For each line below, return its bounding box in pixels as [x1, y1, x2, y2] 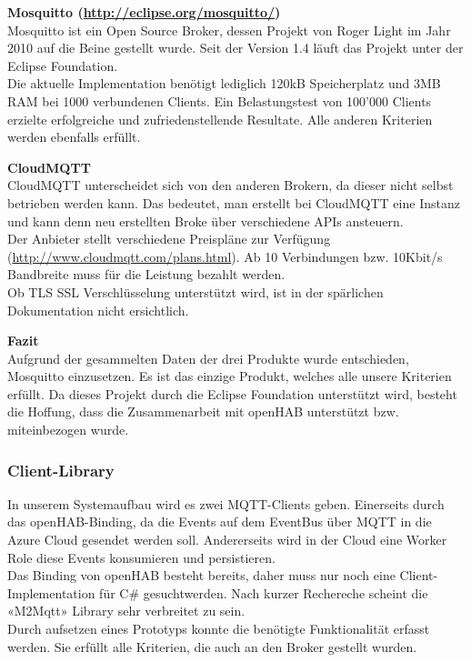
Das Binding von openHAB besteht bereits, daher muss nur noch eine [7, 566, 396, 585]
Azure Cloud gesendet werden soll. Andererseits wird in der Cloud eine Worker [7, 530, 447, 549]
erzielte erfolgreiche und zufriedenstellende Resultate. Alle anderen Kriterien [7, 109, 433, 128]
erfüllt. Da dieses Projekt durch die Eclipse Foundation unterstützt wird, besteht [7, 384, 457, 403]
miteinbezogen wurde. [7, 420, 129, 439]
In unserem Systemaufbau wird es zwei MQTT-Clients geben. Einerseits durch [7, 494, 445, 513]
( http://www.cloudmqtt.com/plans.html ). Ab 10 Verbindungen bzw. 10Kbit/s [7, 246, 443, 266]
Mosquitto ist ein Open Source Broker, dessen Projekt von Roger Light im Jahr [7, 20, 451, 39]
